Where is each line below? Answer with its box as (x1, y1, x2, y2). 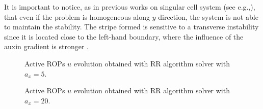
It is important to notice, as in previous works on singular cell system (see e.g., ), (4, 2, 255, 12)
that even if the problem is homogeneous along (4, 11, 150, 22)
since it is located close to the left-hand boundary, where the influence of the (4, 31, 244, 42)
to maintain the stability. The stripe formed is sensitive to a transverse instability (4, 21, 259, 32)
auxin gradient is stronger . (4, 41, 89, 52)
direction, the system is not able (158, 11, 258, 22)
